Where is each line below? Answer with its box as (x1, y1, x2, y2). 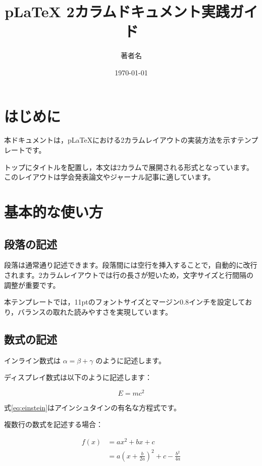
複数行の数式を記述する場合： (4, 419, 103, 430)
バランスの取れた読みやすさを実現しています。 (18, 306, 172, 317)
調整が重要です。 (4, 279, 60, 290)
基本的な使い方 (4, 201, 103, 222)
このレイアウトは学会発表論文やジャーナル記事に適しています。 (4, 172, 215, 182)
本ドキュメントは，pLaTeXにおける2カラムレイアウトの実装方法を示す (4, 135, 237, 145)
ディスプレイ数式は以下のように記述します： (4, 372, 152, 383)
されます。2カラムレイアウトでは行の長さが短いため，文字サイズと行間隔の (4, 269, 254, 280)
